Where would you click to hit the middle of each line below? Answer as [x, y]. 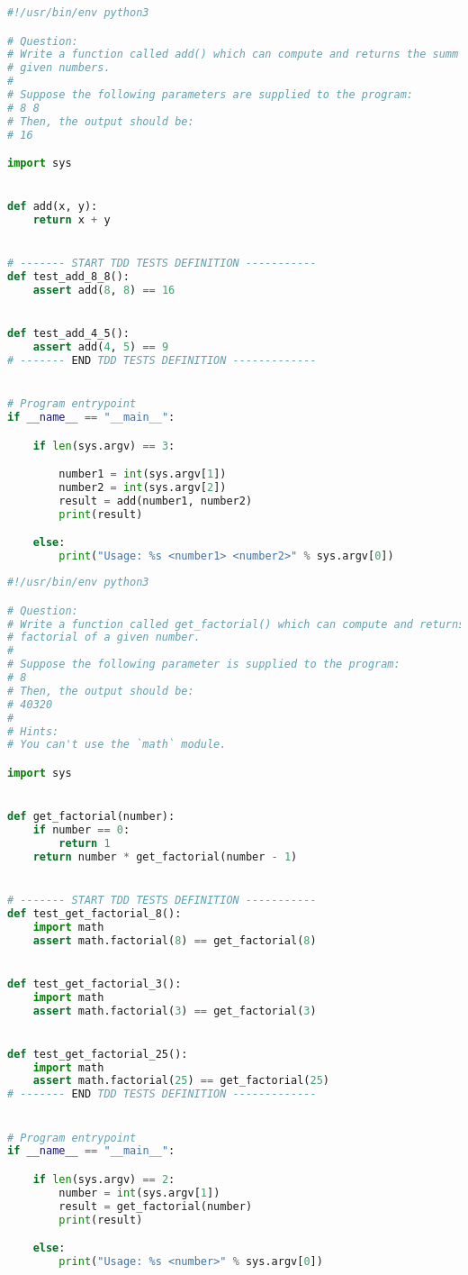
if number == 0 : [81, 830]
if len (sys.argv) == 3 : [104, 446]
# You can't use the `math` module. [117, 745]
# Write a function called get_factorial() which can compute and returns [236, 624]
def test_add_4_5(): [69, 334]
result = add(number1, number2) [156, 501]
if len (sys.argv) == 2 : [104, 1179]
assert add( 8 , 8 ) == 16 [104, 291]
